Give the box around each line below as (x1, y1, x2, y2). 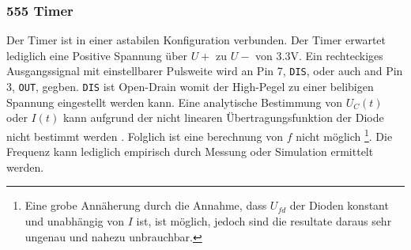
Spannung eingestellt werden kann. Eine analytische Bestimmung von (6, 93, 342, 110)
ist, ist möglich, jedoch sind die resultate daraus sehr (136, 212, 392, 229)
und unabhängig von (25, 212, 125, 229)
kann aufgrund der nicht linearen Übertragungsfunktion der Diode (62, 109, 384, 126)
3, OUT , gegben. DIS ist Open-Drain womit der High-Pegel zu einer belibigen (6, 78, 374, 95)
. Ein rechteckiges (298, 47, 383, 63)
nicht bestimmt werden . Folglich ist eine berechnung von (6, 127, 284, 144)
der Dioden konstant (289, 197, 389, 214)
